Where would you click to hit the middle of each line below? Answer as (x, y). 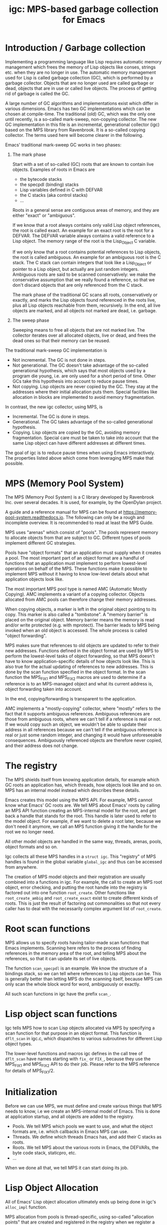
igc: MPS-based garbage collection (84, 9)
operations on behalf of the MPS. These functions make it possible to (76, 569)
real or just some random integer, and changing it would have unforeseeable (83, 735)
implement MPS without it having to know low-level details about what (77, 574)
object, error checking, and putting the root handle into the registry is (76, 887)
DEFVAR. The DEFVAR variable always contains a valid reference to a (83, 235)
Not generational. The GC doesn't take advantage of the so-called (80, 365)
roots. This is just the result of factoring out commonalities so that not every (83, 903)
